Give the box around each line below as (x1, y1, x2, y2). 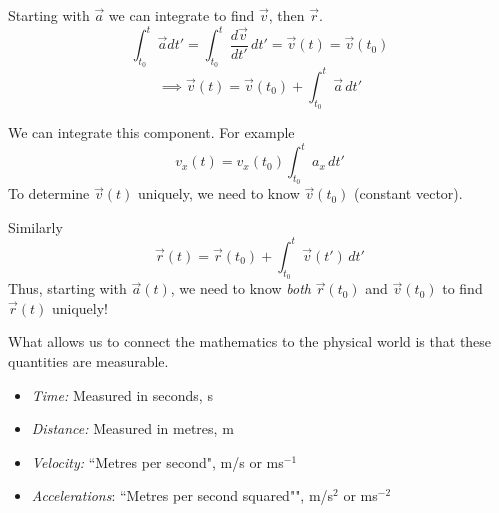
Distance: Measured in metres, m (31, 418, 234, 439)
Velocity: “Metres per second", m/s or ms (31, 451, 284, 472)
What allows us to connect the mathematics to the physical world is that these (8, 331, 492, 352)
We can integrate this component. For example (8, 122, 295, 142)
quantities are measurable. (8, 350, 169, 371)
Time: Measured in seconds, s (31, 384, 213, 405)
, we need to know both (170, 278, 311, 299)
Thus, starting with (8, 278, 127, 299)
